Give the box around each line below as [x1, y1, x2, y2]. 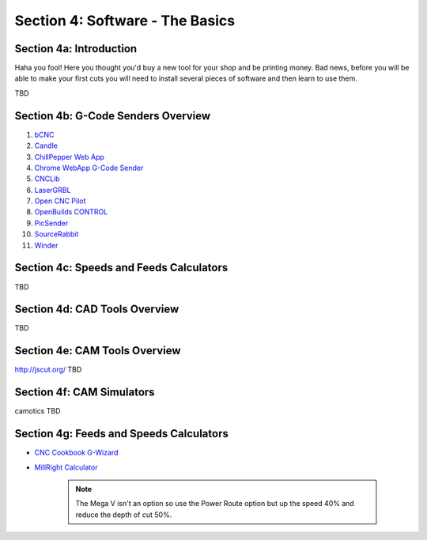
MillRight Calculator [34, 463, 98, 472]
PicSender [34, 218, 69, 228]
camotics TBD [14, 406, 61, 416]
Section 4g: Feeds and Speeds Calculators [14, 427, 229, 440]
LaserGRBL [34, 185, 71, 194]
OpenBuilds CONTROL [34, 207, 108, 217]
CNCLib [34, 174, 60, 183]
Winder [34, 240, 59, 250]
